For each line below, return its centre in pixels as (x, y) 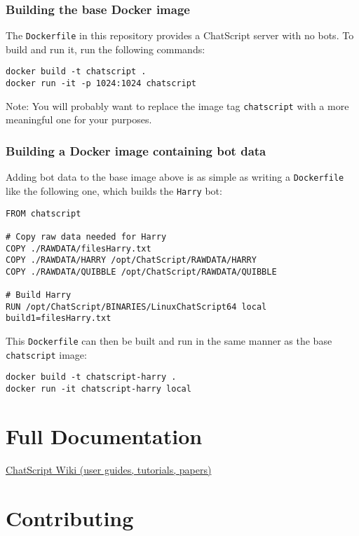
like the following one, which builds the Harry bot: (114, 190)
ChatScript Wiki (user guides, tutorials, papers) (109, 469)
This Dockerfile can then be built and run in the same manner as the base (169, 341)
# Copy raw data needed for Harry (86, 236)
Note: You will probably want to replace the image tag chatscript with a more (177, 105)
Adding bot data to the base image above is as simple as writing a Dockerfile (175, 177)
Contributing (70, 517)
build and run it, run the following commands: (106, 49)
